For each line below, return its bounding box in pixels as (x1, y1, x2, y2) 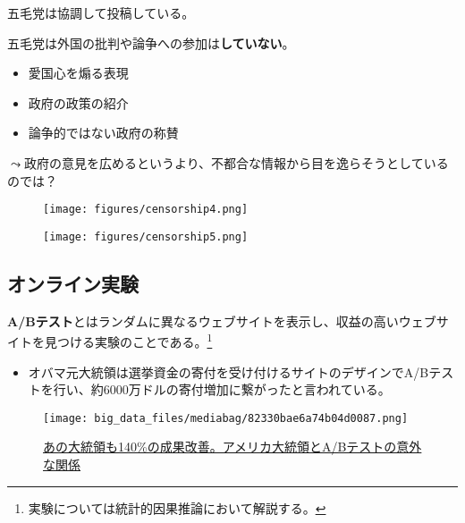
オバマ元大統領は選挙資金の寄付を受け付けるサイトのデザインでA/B (28, 362, 429, 381)
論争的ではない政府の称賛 (28, 123, 179, 142)
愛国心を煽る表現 (28, 63, 129, 82)
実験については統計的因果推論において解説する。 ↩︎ (28, 498, 326, 517)
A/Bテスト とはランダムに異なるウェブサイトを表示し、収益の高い (7, 311, 399, 330)
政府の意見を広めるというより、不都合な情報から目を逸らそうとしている (23, 153, 449, 172)
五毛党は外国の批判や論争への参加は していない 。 (7, 33, 295, 52)
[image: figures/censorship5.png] (43, 230, 249, 243)
